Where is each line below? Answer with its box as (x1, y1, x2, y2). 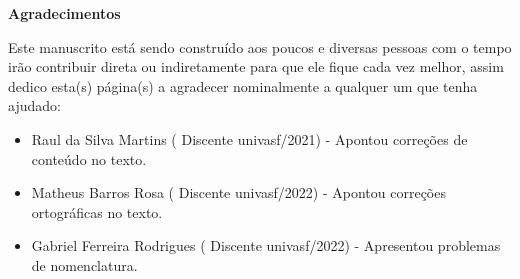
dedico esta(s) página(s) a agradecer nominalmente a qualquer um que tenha (8, 75, 478, 96)
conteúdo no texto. (31, 148, 147, 169)
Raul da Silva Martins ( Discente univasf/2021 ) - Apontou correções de (31, 128, 468, 149)
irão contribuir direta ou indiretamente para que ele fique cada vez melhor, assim (8, 56, 504, 77)
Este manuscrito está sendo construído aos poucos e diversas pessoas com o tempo (8, 36, 512, 57)
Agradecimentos (8, 3, 121, 23)
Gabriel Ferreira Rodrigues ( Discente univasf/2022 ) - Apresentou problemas (31, 235, 501, 256)
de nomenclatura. (31, 254, 138, 275)
